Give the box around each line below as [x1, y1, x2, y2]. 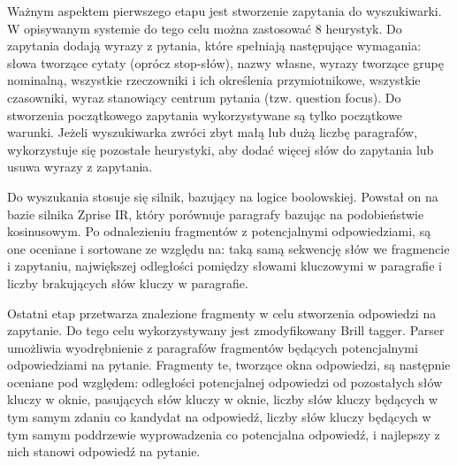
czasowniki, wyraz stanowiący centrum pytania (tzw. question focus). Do [7, 88, 401, 106]
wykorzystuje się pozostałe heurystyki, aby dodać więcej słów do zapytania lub [7, 140, 434, 158]
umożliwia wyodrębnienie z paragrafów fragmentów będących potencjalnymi [7, 338, 418, 356]
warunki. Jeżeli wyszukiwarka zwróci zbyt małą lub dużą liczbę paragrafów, [7, 123, 418, 141]
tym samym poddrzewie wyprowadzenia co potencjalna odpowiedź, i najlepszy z [7, 424, 440, 443]
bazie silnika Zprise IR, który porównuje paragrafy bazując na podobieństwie [7, 204, 424, 223]
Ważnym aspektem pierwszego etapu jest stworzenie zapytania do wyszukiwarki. [7, 2, 442, 19]
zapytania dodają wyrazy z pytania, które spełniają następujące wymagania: [7, 36, 422, 55]
